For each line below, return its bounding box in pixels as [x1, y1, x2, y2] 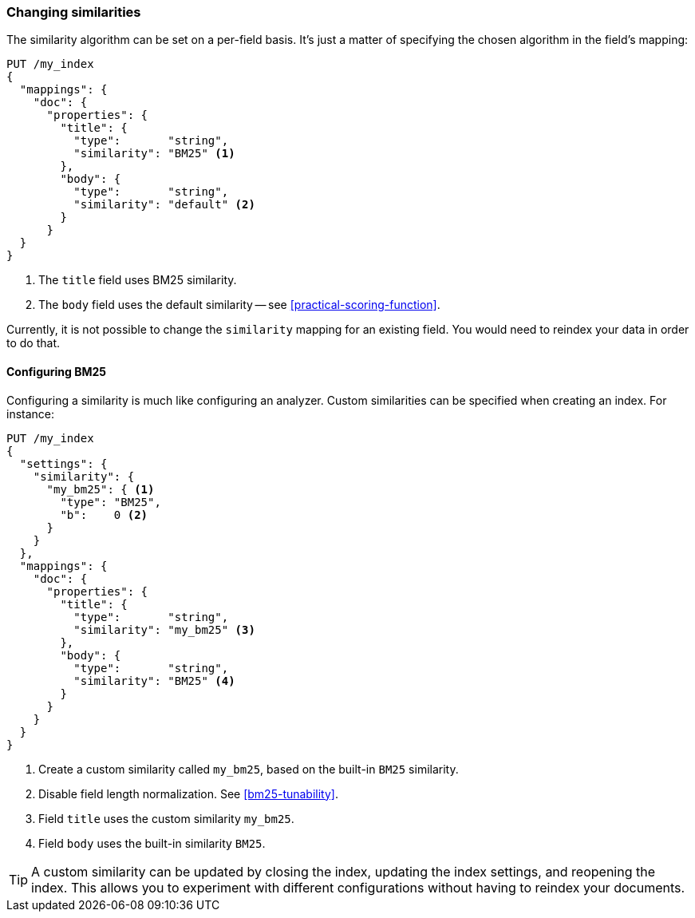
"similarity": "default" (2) [73, 198, 255, 212]
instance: [6, 406, 55, 421]
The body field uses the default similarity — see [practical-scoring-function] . [38, 298, 440, 312]
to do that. [6, 336, 61, 350]
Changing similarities [6, 4, 141, 20]
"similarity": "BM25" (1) [73, 147, 235, 160]
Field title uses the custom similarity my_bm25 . [38, 811, 294, 825]
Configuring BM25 [6, 364, 106, 378]
